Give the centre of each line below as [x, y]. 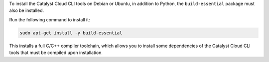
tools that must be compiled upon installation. [56, 53]
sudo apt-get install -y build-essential [71, 33]
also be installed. [27, 10]
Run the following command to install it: [50, 19]
